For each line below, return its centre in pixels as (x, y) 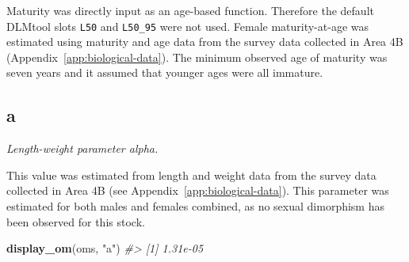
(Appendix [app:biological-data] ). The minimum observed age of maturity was (197, 57)
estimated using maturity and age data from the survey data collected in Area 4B (205, 42)
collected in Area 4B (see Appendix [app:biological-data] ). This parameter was (198, 190)
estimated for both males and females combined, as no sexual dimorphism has (195, 206)
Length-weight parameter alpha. (82, 148)
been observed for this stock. (76, 221)
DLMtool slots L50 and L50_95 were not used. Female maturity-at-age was (187, 26)
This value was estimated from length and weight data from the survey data (191, 175)
